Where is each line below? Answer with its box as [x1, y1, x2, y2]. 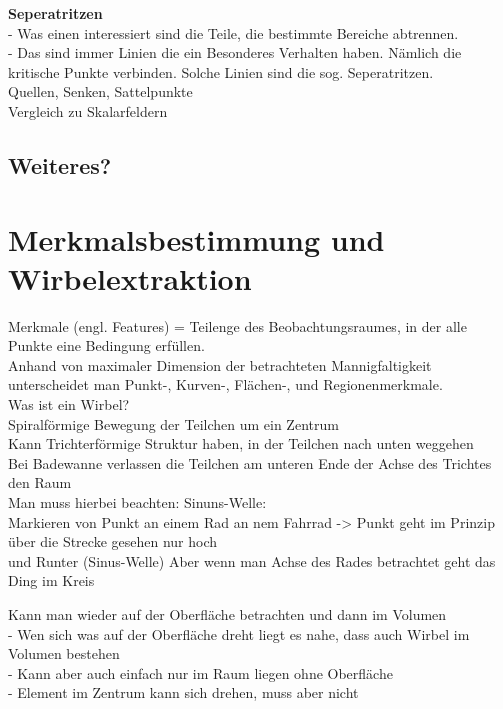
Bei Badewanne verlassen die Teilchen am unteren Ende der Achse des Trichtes [8, 452, 492, 473]
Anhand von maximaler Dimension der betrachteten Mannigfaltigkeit [8, 354, 432, 375]
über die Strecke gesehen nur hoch [8, 531, 218, 552]
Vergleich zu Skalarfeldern [8, 100, 168, 121]
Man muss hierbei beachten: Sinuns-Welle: [8, 492, 267, 512]
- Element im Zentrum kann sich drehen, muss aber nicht [8, 682, 359, 703]
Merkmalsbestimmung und [8, 218, 385, 259]
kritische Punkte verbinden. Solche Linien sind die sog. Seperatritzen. [8, 61, 434, 82]
